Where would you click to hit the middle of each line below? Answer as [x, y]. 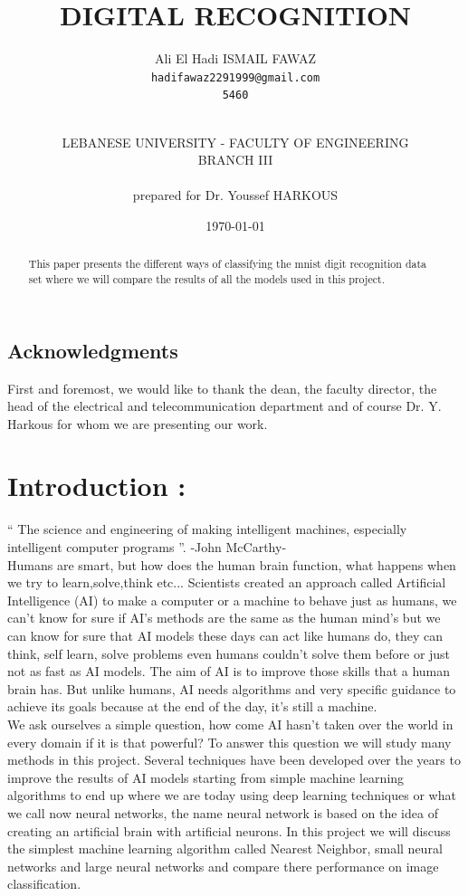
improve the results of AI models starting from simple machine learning [206, 777]
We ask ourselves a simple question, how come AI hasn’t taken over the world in [230, 724]
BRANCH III [235, 160]
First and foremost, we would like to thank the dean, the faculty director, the [222, 388]
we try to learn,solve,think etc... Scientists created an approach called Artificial [227, 582]
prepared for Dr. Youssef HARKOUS [235, 195]
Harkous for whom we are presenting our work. [138, 423]
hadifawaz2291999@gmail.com [235, 77]
